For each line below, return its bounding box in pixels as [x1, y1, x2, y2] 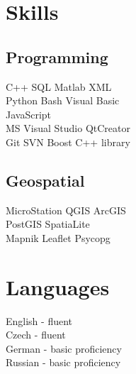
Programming [6, 45, 108, 67]
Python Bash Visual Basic [6, 93, 120, 108]
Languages [6, 272, 110, 301]
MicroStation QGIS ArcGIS [6, 202, 126, 217]
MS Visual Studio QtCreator [6, 121, 130, 136]
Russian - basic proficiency [6, 355, 121, 370]
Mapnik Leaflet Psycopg [6, 230, 110, 245]
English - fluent [6, 313, 73, 328]
